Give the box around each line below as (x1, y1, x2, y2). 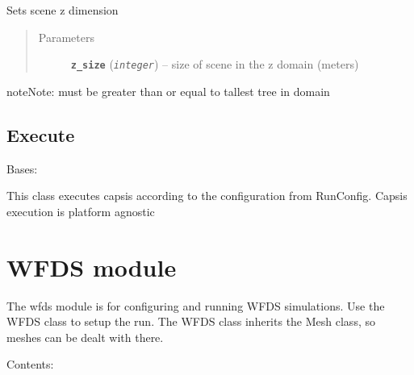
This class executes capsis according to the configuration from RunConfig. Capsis (6, 187, 408, 204)
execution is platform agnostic (6, 202, 155, 219)
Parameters (38, 28, 94, 45)
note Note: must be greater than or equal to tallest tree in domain (6, 82, 330, 99)
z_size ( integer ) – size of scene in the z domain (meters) (70, 56, 359, 73)
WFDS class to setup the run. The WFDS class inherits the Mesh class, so (6, 313, 375, 330)
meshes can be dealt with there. (6, 328, 164, 345)
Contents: (6, 356, 54, 373)
